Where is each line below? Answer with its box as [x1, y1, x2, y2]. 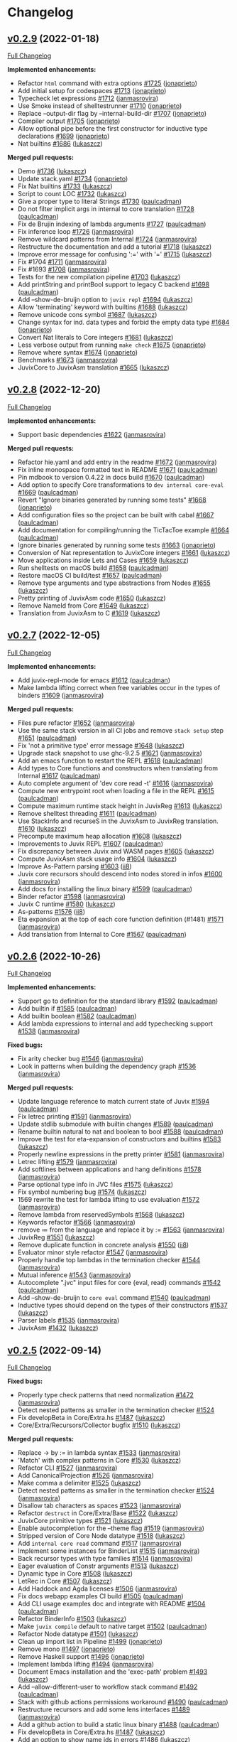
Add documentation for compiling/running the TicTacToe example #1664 [17, 525, 229, 534]
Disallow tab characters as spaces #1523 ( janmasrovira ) [17, 1501, 182, 1510]
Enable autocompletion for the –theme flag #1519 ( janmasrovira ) [17, 1524, 204, 1532]
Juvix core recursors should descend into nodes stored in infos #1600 [17, 869, 223, 878]
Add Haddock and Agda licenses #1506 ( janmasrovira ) [17, 1584, 177, 1593]
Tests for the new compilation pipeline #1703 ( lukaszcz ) [17, 273, 181, 281]
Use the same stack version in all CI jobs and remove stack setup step [17, 726, 224, 734]
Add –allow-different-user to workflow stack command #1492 [17, 1682, 198, 1692]
